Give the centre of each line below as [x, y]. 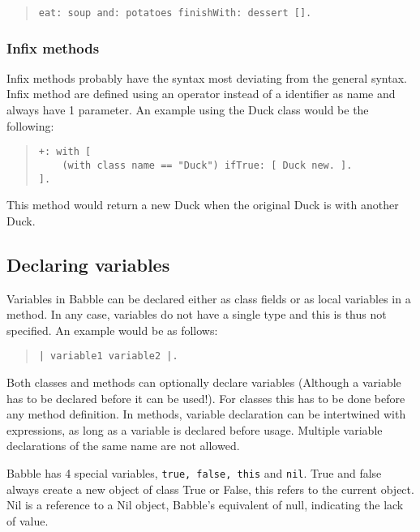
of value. [28, 520]
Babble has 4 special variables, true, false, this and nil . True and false [194, 473]
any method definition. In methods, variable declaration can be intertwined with [206, 414]
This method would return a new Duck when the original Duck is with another [203, 205]
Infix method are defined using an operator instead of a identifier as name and [201, 94]
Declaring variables [88, 264]
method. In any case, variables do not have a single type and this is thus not [197, 314]
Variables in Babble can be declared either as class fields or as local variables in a [209, 298]
